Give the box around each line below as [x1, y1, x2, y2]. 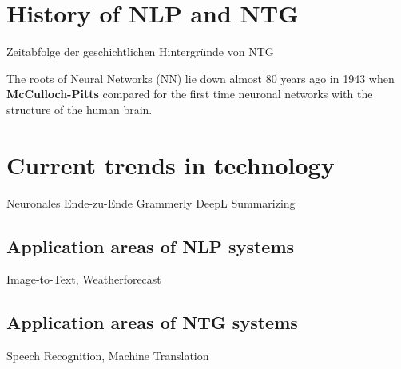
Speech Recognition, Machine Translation [6, 347, 209, 364]
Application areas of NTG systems [6, 310, 298, 335]
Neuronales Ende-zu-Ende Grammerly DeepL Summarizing [6, 194, 296, 211]
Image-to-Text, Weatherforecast [6, 271, 161, 288]
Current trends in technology [6, 148, 335, 181]
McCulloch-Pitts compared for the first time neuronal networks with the [6, 85, 373, 102]
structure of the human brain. [6, 101, 153, 117]
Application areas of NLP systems [6, 233, 295, 258]
